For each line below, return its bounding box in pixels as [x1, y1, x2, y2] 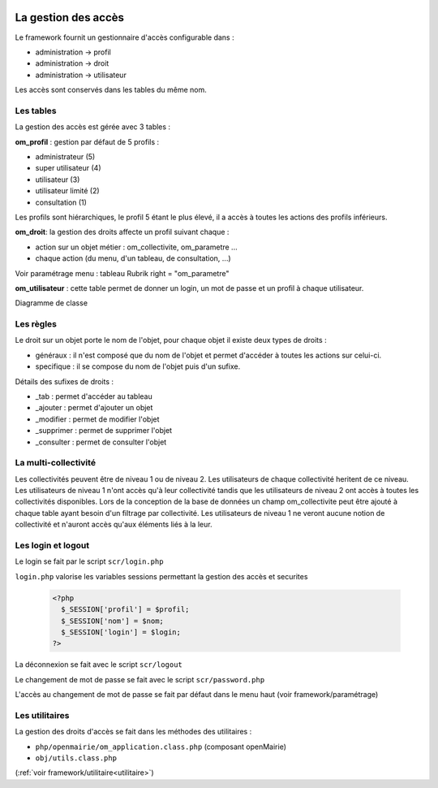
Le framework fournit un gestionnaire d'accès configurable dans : [15, 32, 234, 42]
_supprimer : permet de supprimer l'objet [35, 426, 173, 435]
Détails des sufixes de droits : [15, 376, 114, 386]
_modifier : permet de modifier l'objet [35, 414, 160, 424]
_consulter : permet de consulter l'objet [35, 437, 167, 447]
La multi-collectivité [15, 457, 97, 469]
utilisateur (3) [35, 175, 80, 184]
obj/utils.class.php [35, 754, 118, 763]
